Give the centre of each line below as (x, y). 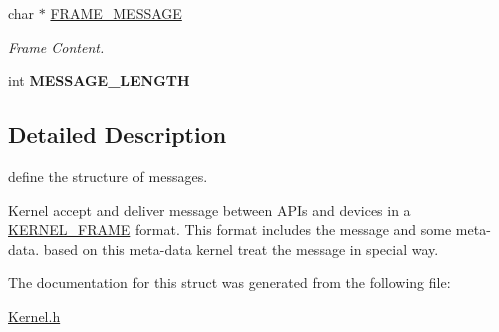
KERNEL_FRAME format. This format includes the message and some (230, 229)
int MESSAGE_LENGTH (99, 80)
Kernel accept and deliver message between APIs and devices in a (209, 209)
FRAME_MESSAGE (116, 13)
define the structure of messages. (108, 175)
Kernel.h (34, 315)
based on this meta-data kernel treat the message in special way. (241, 248)
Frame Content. (56, 46)
